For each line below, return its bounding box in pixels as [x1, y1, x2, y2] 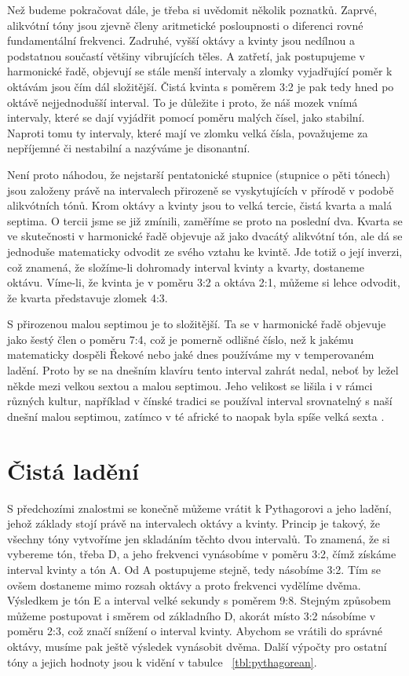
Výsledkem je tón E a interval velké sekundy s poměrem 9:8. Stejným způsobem [7, 592, 391, 608]
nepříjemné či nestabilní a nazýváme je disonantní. [7, 140, 250, 156]
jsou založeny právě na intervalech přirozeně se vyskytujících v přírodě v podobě [7, 181, 394, 198]
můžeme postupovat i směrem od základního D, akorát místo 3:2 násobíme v [7, 607, 376, 623]
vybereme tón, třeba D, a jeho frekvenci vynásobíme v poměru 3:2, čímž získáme [7, 546, 396, 562]
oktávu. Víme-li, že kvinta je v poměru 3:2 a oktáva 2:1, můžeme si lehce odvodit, [7, 274, 400, 290]
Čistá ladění [7, 454, 139, 486]
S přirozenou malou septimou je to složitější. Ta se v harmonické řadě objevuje [7, 316, 386, 332]
